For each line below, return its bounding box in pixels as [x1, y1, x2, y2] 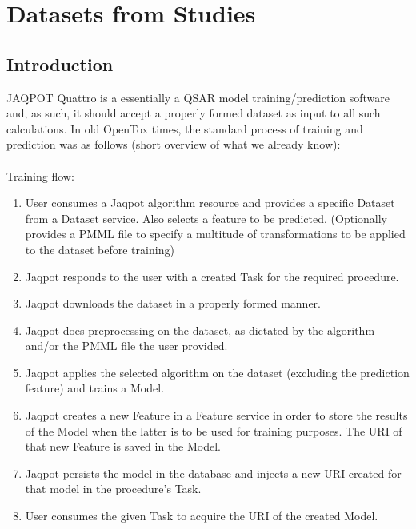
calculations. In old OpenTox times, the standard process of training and [6, 120, 363, 137]
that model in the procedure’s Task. [25, 480, 202, 497]
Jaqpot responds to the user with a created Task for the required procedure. [25, 268, 399, 284]
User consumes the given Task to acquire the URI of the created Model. [25, 507, 378, 524]
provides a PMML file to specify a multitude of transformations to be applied [25, 225, 406, 242]
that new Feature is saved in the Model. [25, 438, 222, 455]
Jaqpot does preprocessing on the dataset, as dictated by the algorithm [25, 321, 375, 338]
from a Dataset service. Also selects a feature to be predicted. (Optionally [25, 209, 387, 226]
